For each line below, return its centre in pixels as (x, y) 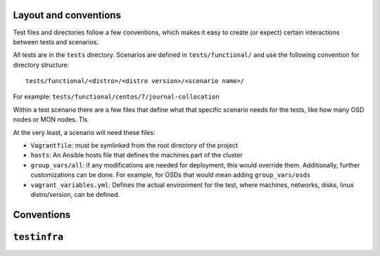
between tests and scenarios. (56, 41)
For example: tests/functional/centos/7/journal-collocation (116, 97)
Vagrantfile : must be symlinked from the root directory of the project (134, 146)
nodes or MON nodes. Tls (50, 120)
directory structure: (41, 65)
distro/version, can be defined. (75, 194)
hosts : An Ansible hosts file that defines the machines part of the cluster (137, 155)
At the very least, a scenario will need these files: (84, 132)
